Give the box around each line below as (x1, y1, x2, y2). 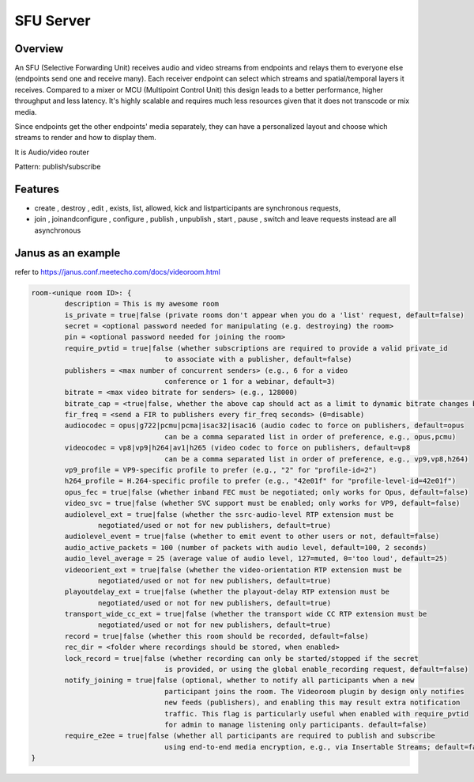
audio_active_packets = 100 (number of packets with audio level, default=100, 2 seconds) (64, 543, 427, 552)
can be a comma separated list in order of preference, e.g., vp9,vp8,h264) (164, 454, 469, 463)
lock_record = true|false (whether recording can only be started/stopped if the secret (64, 654, 419, 662)
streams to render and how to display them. (14, 133, 157, 142)
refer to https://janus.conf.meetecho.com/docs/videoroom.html (14, 267, 220, 276)
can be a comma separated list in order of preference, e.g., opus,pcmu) (164, 432, 457, 441)
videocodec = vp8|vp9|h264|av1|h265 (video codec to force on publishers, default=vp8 (64, 443, 411, 453)
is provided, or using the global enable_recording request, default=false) (164, 665, 469, 674)
